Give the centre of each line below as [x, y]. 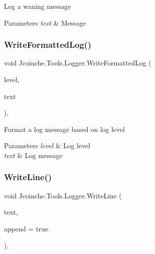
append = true [26, 228]
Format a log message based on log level [64, 129]
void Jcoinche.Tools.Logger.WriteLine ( [63, 195]
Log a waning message [38, 6]
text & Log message [33, 155]
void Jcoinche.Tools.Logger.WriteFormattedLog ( [78, 63]
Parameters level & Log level [47, 145]
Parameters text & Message [45, 22]
